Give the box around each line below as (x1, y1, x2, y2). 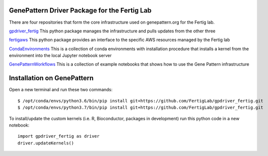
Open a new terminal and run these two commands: (9, 87, 113, 93)
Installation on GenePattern (9, 74, 94, 82)
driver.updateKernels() (17, 140, 74, 146)
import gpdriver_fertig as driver (17, 133, 100, 139)
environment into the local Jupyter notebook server (9, 53, 112, 58)
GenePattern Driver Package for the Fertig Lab (9, 6, 152, 14)
